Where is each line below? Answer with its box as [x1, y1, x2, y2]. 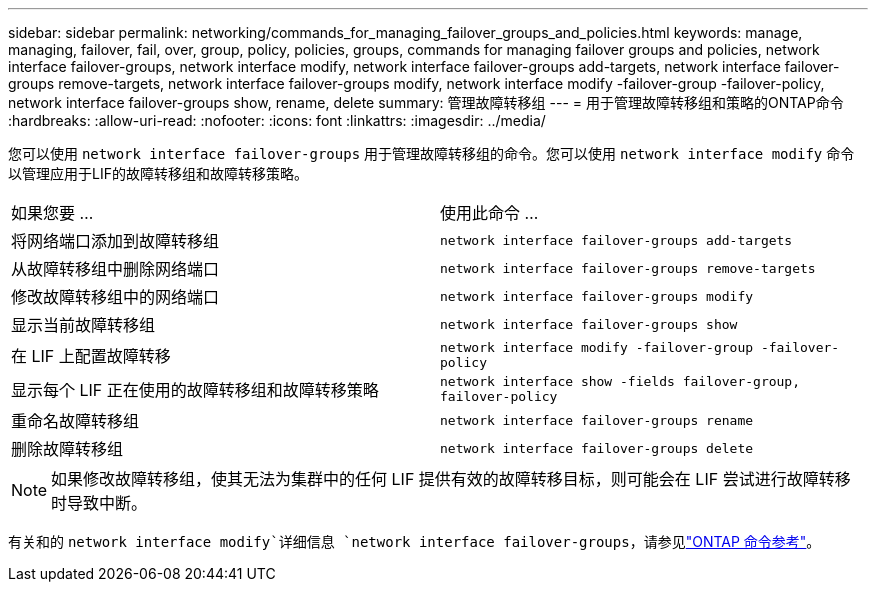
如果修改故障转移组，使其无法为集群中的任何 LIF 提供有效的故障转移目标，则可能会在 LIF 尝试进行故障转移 [51, 469, 851, 489]
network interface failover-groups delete [440, 440, 754, 456]
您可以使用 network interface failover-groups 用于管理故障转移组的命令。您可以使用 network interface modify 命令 [8, 145, 855, 162]
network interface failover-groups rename [440, 412, 754, 428]
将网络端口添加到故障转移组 [11, 231, 220, 251]
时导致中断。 [51, 493, 148, 513]
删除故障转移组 [11, 439, 124, 459]
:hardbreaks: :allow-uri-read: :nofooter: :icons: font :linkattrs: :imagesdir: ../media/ [8, 112, 546, 129]
